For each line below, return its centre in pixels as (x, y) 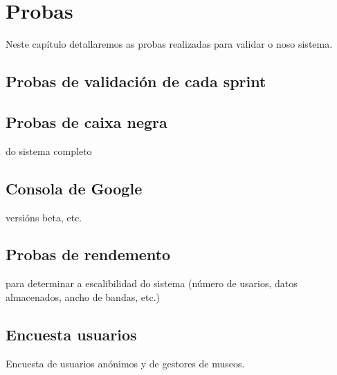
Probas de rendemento (88, 254)
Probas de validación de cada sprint (136, 81)
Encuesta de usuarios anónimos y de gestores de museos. (125, 363)
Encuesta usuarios (71, 334)
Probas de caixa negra (86, 121)
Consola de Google (74, 188)
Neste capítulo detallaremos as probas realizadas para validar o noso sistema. (169, 44)
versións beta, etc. (44, 217)
